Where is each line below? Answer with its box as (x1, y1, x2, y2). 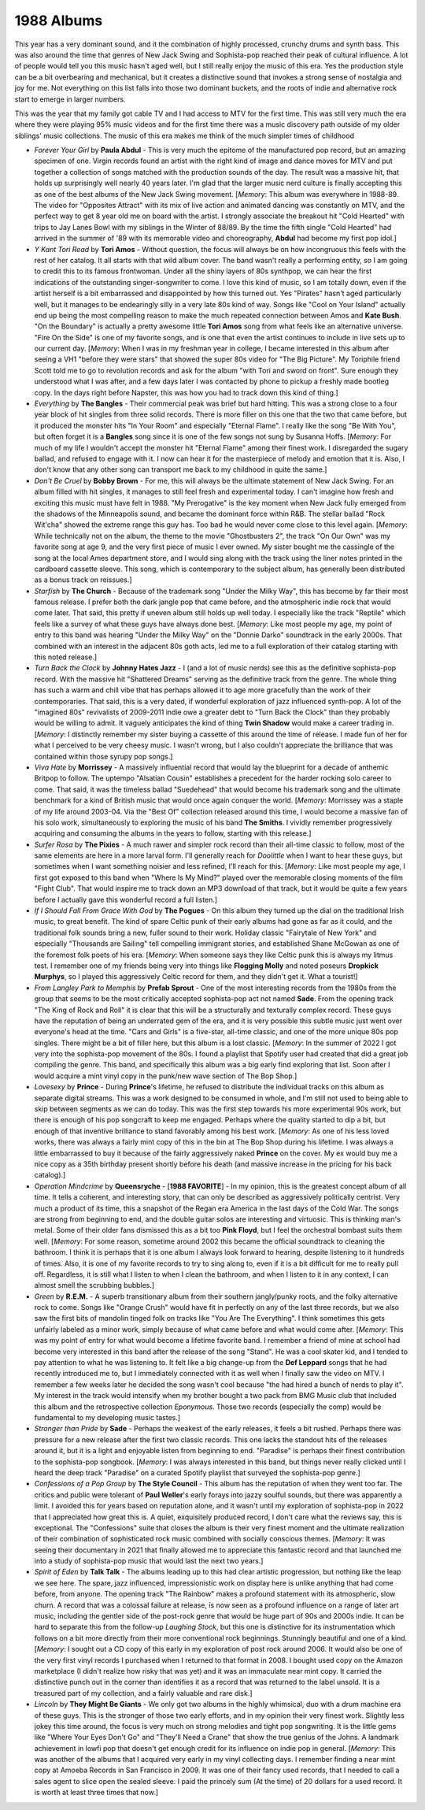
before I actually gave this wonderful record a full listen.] (34, 895, 218, 904)
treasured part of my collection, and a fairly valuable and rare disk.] (34, 1688, 253, 1697)
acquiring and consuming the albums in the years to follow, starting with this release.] (34, 829, 312, 838)
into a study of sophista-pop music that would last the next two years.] (34, 1556, 264, 1566)
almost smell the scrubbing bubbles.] (34, 1281, 155, 1290)
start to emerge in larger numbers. (14, 95, 126, 104)
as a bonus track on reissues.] (34, 575, 133, 584)
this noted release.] (34, 652, 98, 662)
